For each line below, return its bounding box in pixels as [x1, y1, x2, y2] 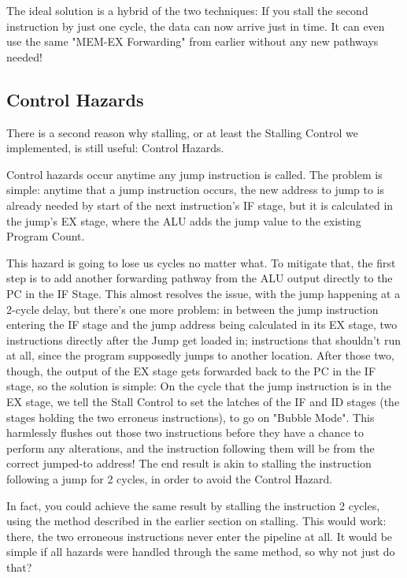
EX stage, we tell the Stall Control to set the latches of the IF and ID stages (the [6, 393, 400, 410]
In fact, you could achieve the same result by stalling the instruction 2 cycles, [6, 497, 380, 513]
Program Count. [6, 228, 85, 244]
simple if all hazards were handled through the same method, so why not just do [6, 543, 395, 560]
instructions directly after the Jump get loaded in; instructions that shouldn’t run [6, 331, 401, 348]
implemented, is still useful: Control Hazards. [6, 140, 224, 156]
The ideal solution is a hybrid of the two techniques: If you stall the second [6, 2, 368, 18]
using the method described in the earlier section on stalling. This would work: [6, 513, 387, 529]
